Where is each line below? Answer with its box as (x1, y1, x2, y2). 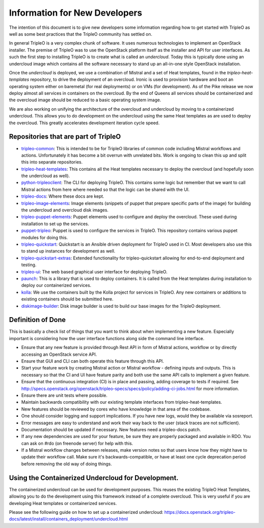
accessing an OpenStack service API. (21, 351, 97, 357)
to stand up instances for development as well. (21, 248, 116, 254)
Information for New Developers (9, 7, 142, 18)
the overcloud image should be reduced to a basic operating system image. (9, 97, 161, 103)
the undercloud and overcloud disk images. (21, 207, 109, 213)
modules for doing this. (21, 234, 68, 240)
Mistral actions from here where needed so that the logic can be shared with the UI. (21, 186, 190, 192)
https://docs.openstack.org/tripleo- (164, 509, 236, 515)
